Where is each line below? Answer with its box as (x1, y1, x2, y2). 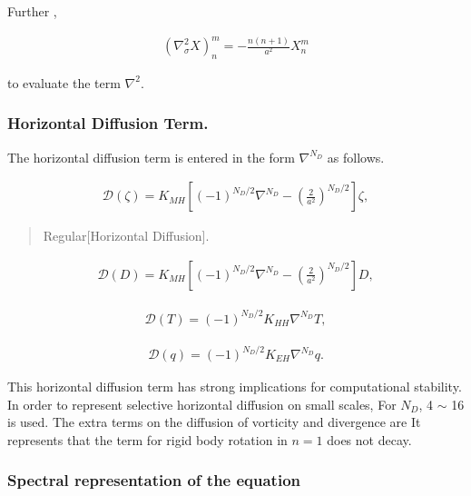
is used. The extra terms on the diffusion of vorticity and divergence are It (7, 412, 421, 432)
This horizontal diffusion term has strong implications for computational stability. (7, 377, 462, 396)
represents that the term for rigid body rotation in (7, 430, 288, 449)
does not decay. (327, 430, 412, 449)
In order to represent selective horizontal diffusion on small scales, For (7, 394, 397, 413)
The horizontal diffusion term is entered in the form (7, 147, 295, 166)
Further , (7, 2, 57, 20)
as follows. (327, 147, 385, 166)
